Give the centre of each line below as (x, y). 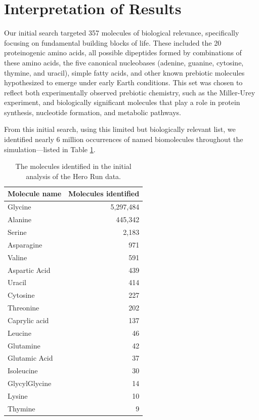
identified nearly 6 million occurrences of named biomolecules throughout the (124, 139)
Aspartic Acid (29, 270)
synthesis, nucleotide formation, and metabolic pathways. (93, 112)
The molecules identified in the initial (73, 166)
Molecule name (35, 194)
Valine (17, 257)
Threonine (24, 308)
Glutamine (24, 345)
